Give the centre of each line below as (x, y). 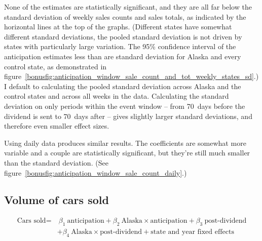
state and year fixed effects (192, 232)
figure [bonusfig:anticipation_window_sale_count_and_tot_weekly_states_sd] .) (132, 76)
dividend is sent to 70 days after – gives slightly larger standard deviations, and (128, 116)
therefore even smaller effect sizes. (57, 126)
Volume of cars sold (57, 200)
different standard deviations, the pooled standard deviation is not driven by (123, 36)
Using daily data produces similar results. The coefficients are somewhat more (125, 143)
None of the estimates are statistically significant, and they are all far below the (128, 7)
